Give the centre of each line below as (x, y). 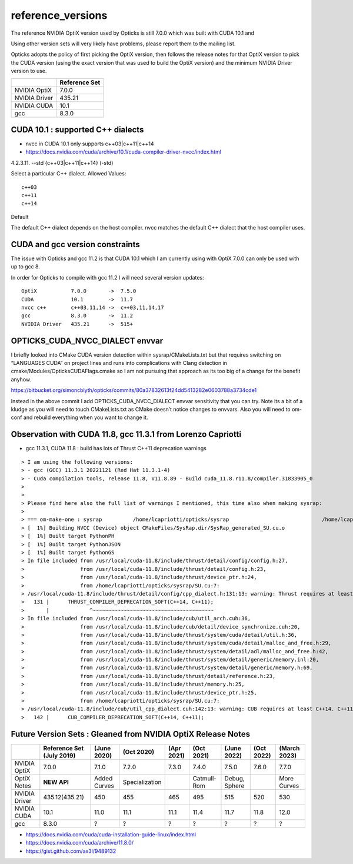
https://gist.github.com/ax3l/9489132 (71, 851)
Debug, (235, 778)
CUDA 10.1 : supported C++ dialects (77, 129)
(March (289, 748)
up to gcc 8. (26, 267)
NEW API (56, 782)
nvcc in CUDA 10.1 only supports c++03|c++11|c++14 (90, 144)
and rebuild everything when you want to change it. (86, 417)
